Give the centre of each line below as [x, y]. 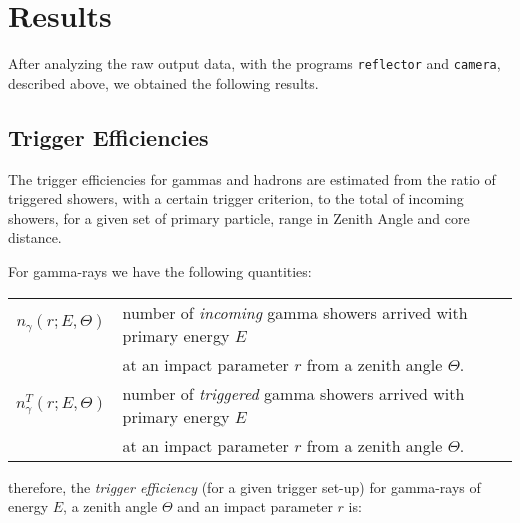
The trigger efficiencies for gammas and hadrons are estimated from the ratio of [252, 178]
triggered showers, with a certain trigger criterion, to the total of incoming [236, 198]
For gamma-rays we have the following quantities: [160, 270]
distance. [35, 237]
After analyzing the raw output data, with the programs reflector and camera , [254, 63]
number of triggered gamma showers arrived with [293, 393]
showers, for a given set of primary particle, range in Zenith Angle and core [239, 217]
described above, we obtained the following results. [163, 82]
